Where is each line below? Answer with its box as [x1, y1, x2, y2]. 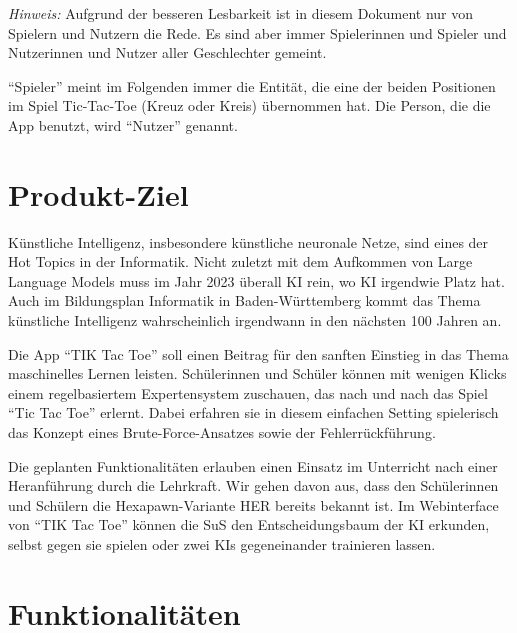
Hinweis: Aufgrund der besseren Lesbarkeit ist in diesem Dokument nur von [8, 3, 474, 23]
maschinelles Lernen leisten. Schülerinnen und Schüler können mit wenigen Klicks [8, 363, 507, 384]
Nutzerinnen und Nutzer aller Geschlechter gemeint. [8, 42, 327, 63]
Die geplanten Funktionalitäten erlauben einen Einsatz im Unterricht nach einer [8, 455, 498, 476]
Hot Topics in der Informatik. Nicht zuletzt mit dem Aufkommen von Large [8, 251, 473, 272]
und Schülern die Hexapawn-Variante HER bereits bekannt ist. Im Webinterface [8, 494, 499, 515]
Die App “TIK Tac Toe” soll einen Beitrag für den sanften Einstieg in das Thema [8, 343, 509, 364]
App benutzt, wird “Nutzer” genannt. [8, 114, 238, 135]
